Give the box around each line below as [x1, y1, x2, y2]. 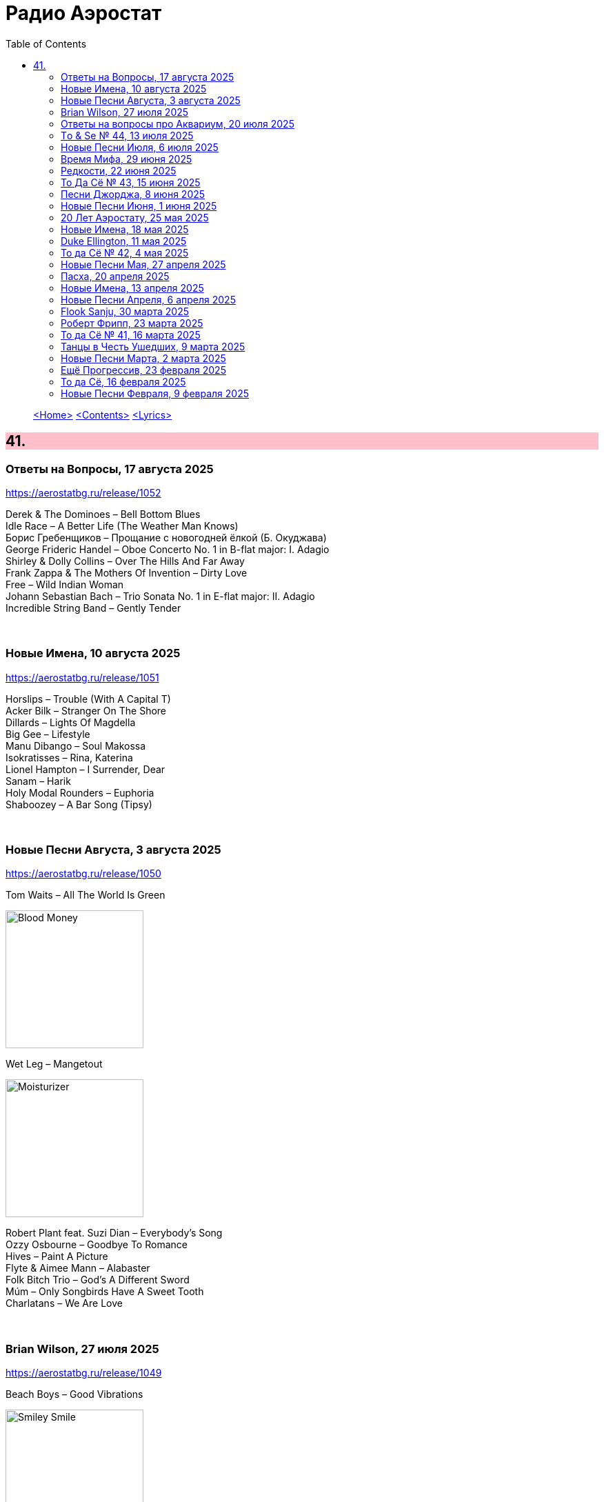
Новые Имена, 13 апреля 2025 [61, 281, 204, 294]
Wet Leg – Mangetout [6, 1058, 103, 1070]
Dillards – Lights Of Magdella [6, 716, 136, 728]
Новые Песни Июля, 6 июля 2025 [61, 141, 219, 153]
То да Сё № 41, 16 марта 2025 [61, 328, 201, 341]
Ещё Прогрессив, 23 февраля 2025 [61, 363, 226, 376]
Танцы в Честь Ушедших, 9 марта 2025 [61, 340, 245, 352]
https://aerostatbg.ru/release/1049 [6, 1367, 162, 1379]
